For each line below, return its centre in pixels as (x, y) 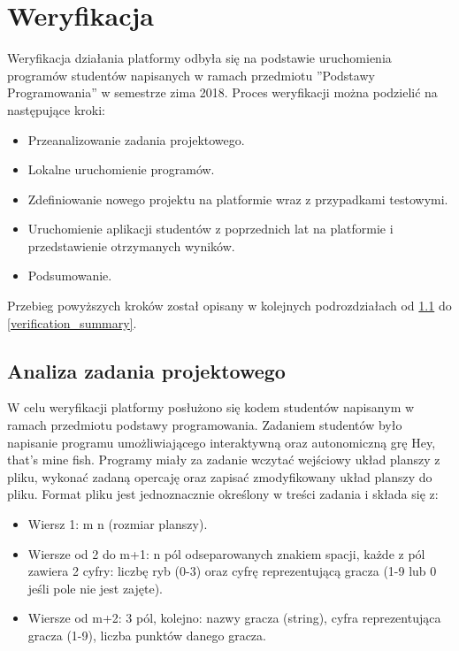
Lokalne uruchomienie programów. (121, 169)
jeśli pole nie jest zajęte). (95, 588)
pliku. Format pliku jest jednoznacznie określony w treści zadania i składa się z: (223, 494)
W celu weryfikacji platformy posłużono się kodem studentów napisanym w (211, 407)
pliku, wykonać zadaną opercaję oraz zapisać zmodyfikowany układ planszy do (220, 476)
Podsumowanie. (70, 276)
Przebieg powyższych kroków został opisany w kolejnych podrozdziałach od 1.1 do (229, 306)
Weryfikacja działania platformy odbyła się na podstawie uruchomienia (199, 58)
